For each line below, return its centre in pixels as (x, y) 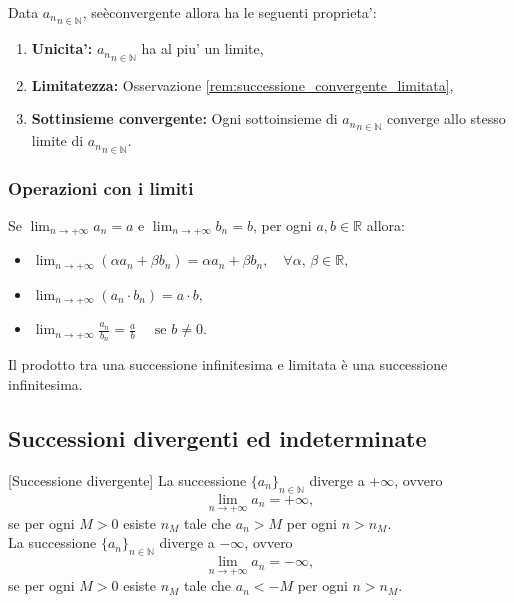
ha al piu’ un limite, (202, 48)
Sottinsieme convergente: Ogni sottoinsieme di (184, 118)
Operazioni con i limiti (101, 187)
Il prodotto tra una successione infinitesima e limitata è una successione (228, 364)
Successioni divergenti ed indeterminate (217, 437)
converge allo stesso (446, 118)
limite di (57, 140)
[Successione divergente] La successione (127, 479)
